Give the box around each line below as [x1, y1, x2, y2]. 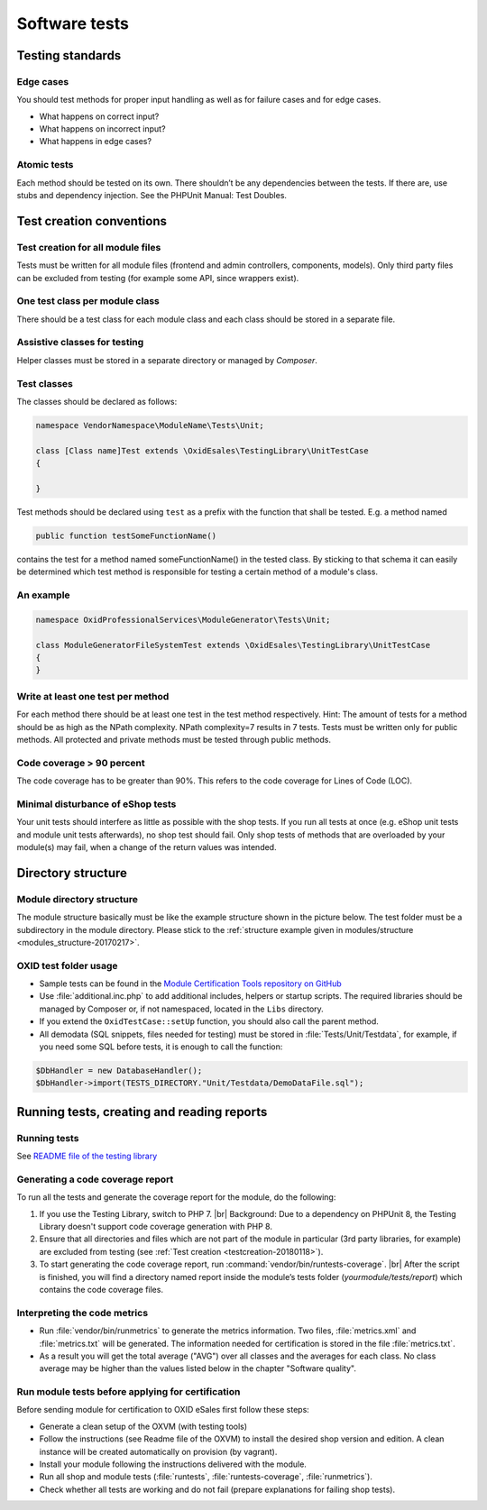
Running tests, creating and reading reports [16, 1104, 268, 1120]
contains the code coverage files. [39, 1284, 164, 1295]
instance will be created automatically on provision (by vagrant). [39, 1446, 278, 1457]
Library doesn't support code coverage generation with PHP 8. [39, 1222, 272, 1232]
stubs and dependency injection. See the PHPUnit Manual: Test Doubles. [16, 190, 288, 201]
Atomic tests [16, 159, 74, 171]
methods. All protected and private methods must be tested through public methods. [16, 734, 331, 745]
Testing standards [16, 48, 122, 63]
